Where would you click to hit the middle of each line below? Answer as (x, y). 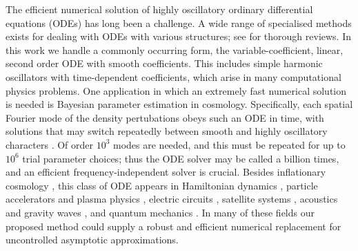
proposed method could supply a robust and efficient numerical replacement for (173, 226)
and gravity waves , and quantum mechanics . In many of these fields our (160, 212)
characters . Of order (50, 144)
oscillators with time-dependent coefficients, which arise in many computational (173, 76)
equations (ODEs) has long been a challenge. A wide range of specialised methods (179, 22)
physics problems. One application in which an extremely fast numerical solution (176, 90)
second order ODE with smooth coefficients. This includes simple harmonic (164, 63)
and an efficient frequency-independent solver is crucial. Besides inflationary (166, 172)
